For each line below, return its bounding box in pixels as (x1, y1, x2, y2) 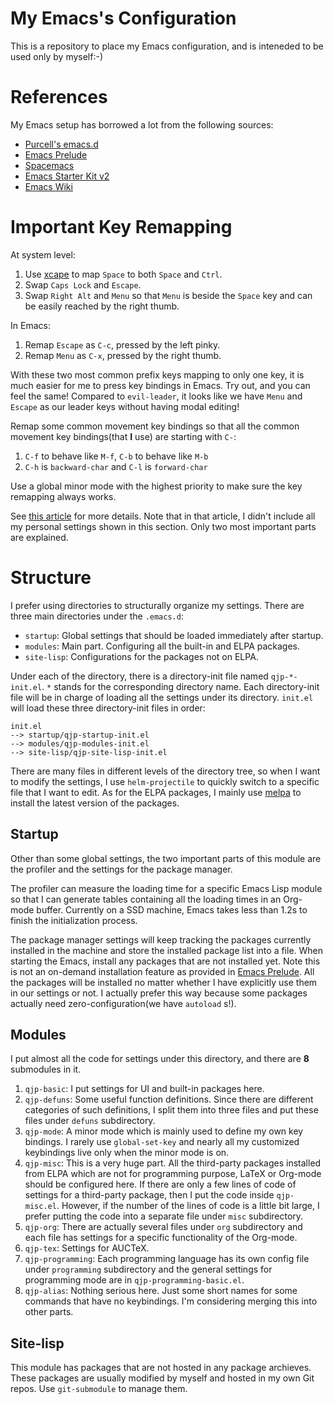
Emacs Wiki (24, 180, 73, 192)
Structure (10, 567, 92, 589)
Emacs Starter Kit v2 (24, 170, 110, 182)
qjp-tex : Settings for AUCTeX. (24, 1242, 150, 1254)
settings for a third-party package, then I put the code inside (24, 1189, 275, 1201)
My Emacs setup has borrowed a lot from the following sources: (10, 118, 274, 131)
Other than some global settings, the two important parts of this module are (10, 852, 322, 864)
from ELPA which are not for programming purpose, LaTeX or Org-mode (24, 1168, 322, 1180)
